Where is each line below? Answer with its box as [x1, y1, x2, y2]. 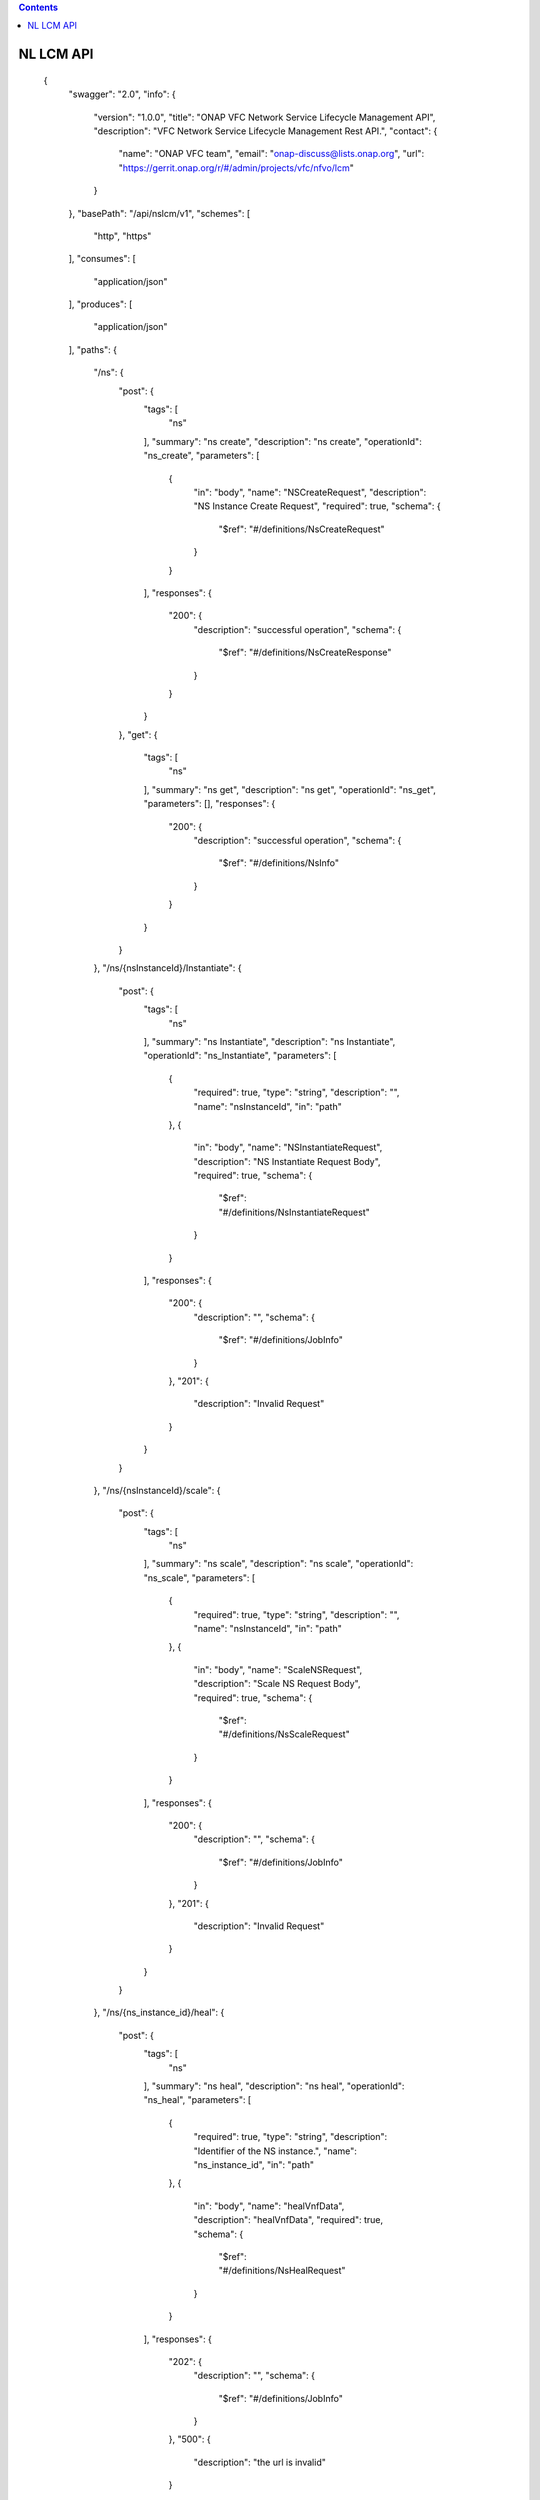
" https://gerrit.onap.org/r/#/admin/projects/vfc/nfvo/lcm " [118, 161, 355, 174]
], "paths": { [68, 343, 117, 355]
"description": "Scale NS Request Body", [193, 1678, 361, 1690]
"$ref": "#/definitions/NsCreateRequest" [218, 523, 385, 535]
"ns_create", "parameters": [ [143, 450, 260, 462]
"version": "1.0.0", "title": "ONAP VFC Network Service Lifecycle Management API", [93, 111, 436, 123]
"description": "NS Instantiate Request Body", [193, 1155, 381, 1167]
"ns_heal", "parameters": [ [143, 2094, 252, 2106]
